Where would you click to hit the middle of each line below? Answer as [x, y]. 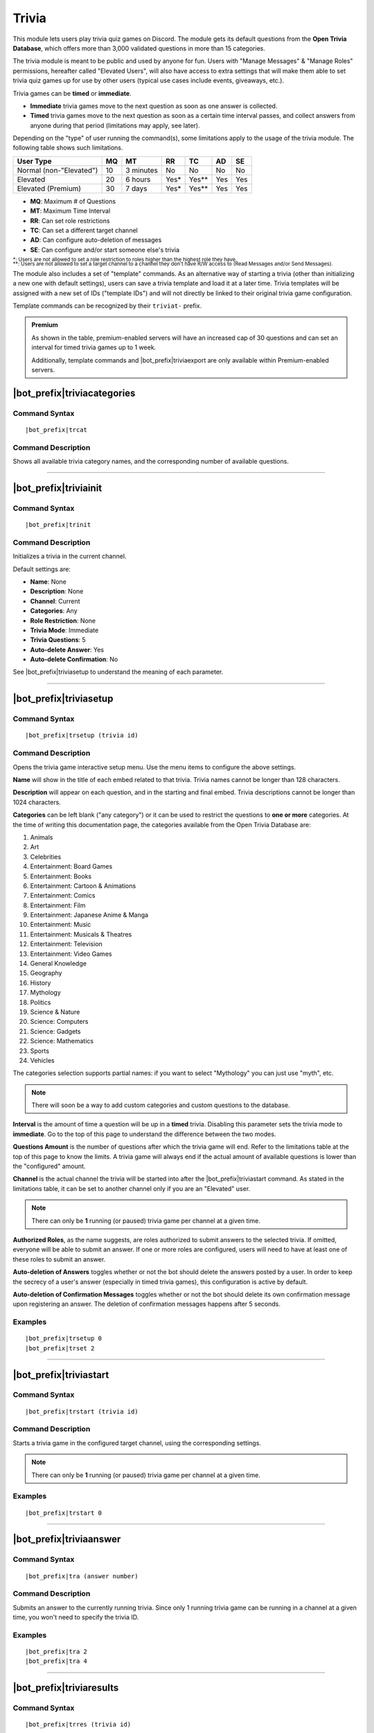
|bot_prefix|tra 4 [56, 1661]
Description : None [57, 591]
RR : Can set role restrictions [70, 220]
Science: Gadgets [55, 1031]
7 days [136, 189]
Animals [42, 837]
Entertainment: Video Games [71, 954]
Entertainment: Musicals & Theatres [81, 934]
